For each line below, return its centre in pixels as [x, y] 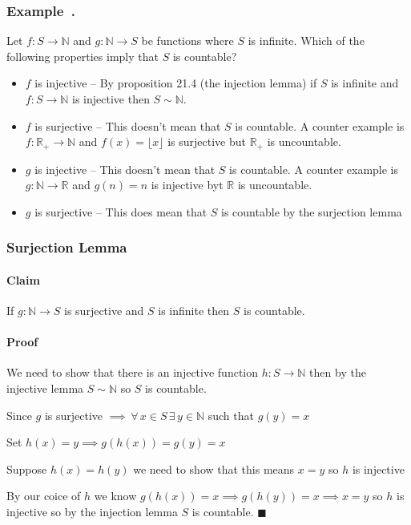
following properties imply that [83, 56]
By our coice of [44, 496]
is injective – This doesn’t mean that [125, 169]
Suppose [27, 468]
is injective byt [187, 185]
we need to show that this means [214, 468]
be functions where [187, 40]
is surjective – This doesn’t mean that [128, 125]
